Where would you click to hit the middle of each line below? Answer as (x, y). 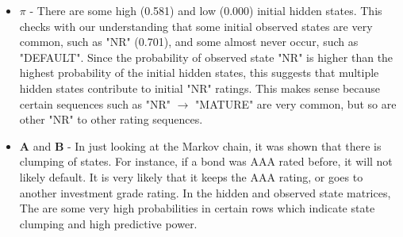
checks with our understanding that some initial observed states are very (196, 26)
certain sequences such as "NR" (95, 103)
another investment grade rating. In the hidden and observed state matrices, (205, 192)
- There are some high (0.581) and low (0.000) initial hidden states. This (206, 10)
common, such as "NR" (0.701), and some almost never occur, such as (189, 42)
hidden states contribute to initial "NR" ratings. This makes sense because (200, 88)
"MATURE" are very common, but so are (296, 103)
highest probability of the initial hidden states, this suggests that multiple (199, 73)
